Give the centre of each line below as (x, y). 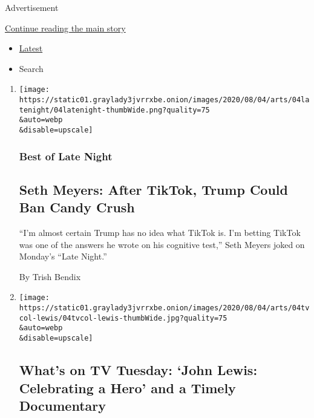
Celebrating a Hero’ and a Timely (127, 387)
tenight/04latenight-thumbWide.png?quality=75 (114, 110)
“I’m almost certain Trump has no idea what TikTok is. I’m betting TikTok (160, 233)
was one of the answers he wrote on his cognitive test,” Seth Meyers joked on (162, 244)
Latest (31, 48)
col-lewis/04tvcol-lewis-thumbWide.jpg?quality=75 (123, 318)
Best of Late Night (66, 156)
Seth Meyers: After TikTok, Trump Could (153, 189)
